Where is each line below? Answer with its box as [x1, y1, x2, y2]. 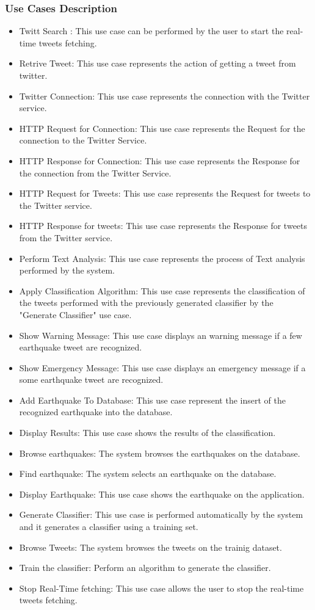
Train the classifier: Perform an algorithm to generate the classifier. [19, 561, 271, 574]
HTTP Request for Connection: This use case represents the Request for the [19, 122, 305, 134]
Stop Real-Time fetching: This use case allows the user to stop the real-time [19, 581, 304, 594]
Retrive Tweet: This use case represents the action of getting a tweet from [19, 57, 296, 70]
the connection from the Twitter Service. [19, 166, 172, 179]
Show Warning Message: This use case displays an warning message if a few [19, 329, 302, 341]
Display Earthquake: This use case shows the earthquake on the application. [19, 487, 305, 500]
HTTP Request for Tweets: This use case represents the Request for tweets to [19, 187, 311, 200]
